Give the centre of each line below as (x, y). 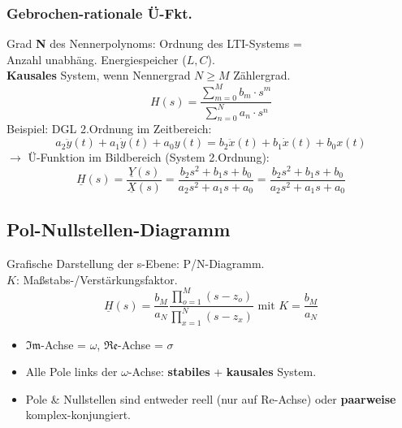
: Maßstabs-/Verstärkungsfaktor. (97, 279)
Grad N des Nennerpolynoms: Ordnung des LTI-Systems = (154, 43)
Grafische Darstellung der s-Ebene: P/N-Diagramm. (136, 263)
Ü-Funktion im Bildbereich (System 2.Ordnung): (149, 157)
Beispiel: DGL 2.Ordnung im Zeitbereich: (109, 129)
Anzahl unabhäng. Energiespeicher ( (97, 59)
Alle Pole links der (71, 372)
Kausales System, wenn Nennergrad (99, 75)
